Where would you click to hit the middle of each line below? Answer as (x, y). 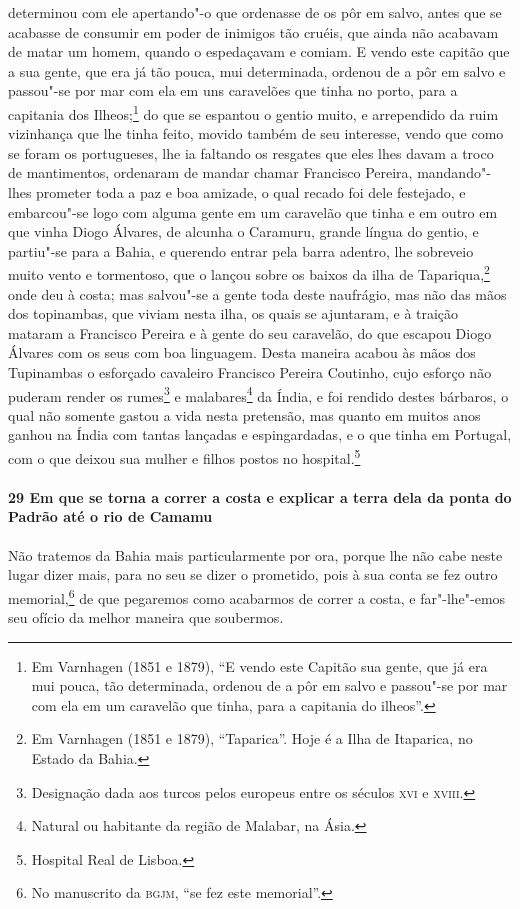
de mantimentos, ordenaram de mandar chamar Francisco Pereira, (210, 172)
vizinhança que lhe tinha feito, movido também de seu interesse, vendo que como (256, 133)
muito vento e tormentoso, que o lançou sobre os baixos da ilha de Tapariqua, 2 (249, 273)
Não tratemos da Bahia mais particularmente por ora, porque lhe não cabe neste (255, 554)
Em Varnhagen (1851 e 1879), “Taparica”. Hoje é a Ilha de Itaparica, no (252, 738)
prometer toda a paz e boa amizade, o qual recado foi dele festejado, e (251, 192)
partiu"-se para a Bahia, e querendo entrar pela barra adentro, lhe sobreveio (241, 250)
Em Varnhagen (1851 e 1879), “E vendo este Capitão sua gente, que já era (259, 665)
